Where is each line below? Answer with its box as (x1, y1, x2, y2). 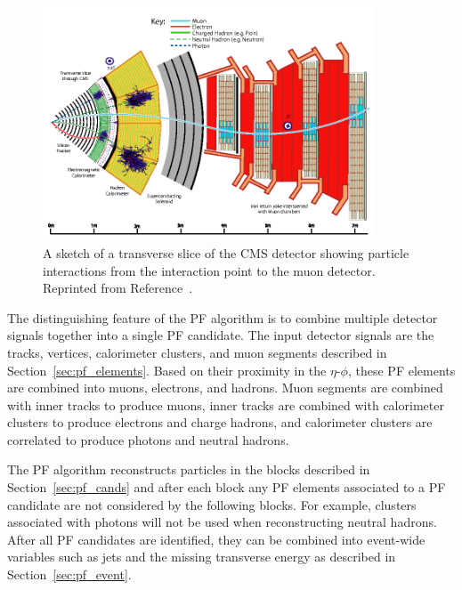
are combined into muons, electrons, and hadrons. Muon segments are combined (7, 378, 443, 397)
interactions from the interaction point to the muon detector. (43, 261, 376, 279)
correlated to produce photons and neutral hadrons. (7, 430, 289, 449)
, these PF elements (347, 360, 456, 379)
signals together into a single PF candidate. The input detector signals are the (7, 326, 434, 344)
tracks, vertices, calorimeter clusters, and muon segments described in (7, 343, 387, 361)
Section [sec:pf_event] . (7, 565, 132, 584)
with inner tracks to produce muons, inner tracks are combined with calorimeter (7, 395, 444, 414)
